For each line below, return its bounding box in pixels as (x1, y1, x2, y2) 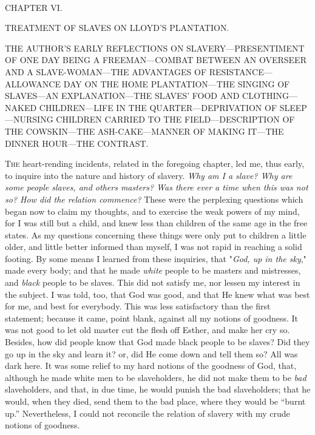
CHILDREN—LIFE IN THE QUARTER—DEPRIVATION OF (39, 101, 277, 113)
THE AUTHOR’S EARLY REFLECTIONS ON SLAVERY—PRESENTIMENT (5, 41, 305, 54)
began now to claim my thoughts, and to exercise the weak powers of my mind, (5, 204, 300, 217)
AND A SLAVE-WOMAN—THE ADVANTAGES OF (5, 65, 207, 78)
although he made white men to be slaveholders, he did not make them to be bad (5, 371, 307, 383)
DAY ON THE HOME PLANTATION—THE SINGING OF (63, 77, 290, 90)
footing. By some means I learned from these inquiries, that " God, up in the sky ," (5, 252, 307, 265)
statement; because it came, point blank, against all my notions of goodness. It (5, 311, 299, 324)
